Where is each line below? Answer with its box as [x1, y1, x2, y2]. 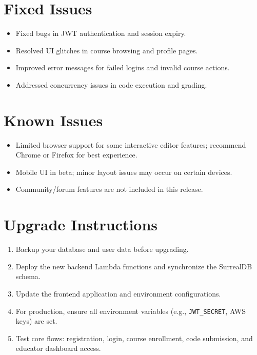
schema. [15, 271, 41, 282]
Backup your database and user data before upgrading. [15, 244, 189, 254]
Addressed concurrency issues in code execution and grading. [15, 79, 207, 90]
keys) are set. [15, 315, 57, 326]
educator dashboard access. [15, 343, 101, 353]
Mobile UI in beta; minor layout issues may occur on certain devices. [15, 166, 232, 177]
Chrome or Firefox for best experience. [15, 149, 137, 160]
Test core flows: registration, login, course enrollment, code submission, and [15, 332, 253, 343]
